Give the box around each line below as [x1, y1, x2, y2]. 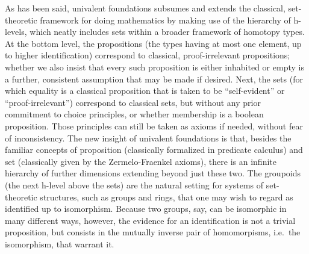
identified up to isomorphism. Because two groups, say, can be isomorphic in [5, 202, 287, 215]
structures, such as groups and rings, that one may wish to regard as [40, 190, 293, 203]
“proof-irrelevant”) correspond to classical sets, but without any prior [5, 96, 261, 108]
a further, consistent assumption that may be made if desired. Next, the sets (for [5, 72, 303, 85]
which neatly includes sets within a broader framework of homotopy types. [30, 25, 305, 38]
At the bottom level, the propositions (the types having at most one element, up [5, 37, 302, 49]
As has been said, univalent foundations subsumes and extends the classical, [5, 2, 286, 14]
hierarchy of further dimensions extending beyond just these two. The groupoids [5, 167, 301, 179]
